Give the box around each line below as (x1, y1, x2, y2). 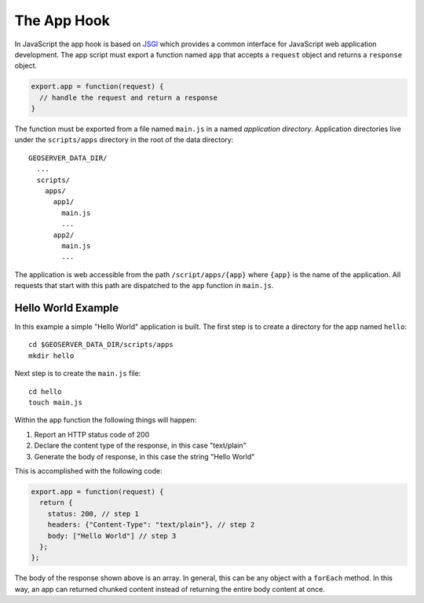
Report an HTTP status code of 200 (34, 429, 150, 439)
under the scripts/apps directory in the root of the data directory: (14, 135, 234, 144)
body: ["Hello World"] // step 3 (47, 531, 177, 540)
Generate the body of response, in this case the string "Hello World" (34, 451, 255, 461)
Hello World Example (14, 301, 119, 314)
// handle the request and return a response (39, 93, 217, 102)
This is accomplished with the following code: (14, 466, 163, 475)
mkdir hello (28, 351, 75, 360)
